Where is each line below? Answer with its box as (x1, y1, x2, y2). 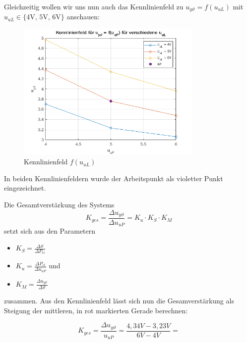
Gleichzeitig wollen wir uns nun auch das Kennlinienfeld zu (4, 1, 184, 11)
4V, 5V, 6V (26, 14, 61, 21)
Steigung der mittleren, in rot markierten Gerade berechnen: (4, 305, 188, 315)
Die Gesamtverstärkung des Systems (4, 199, 115, 209)
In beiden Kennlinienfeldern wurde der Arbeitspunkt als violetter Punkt (4, 173, 223, 183)
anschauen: (66, 11, 100, 22)
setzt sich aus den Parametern (4, 226, 96, 236)
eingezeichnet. (4, 183, 46, 193)
